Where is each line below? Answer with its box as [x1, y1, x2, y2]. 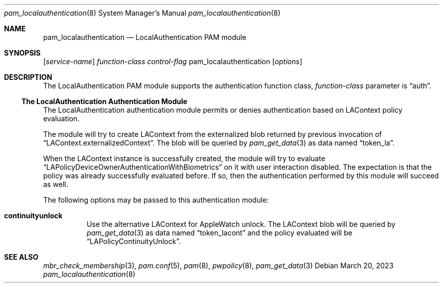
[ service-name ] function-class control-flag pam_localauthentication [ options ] [43, 57, 302, 66]
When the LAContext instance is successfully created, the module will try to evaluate [43, 154, 326, 163]
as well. [43, 180, 68, 188]
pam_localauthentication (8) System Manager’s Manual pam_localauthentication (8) [4, 9, 281, 17]
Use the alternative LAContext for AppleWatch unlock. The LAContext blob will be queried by [86, 220, 395, 228]
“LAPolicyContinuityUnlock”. [86, 237, 181, 246]
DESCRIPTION [4, 73, 53, 81]
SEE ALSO [4, 253, 38, 261]
